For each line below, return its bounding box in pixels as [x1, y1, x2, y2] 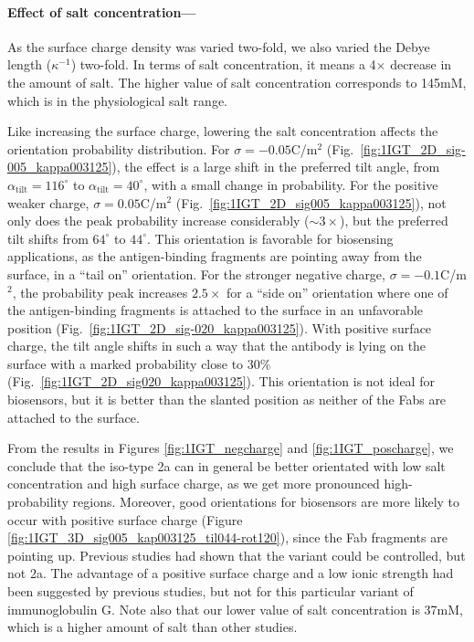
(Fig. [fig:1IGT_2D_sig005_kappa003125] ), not [175, 193, 447, 212]
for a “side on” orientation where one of [226, 282, 448, 301]
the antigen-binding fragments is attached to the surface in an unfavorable [7, 300, 423, 320]
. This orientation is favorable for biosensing [146, 228, 394, 247]
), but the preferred [339, 211, 448, 230]
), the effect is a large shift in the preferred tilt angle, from [111, 157, 440, 176]
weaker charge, [7, 193, 90, 212]
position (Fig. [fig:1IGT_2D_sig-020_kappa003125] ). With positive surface [7, 318, 432, 337]
